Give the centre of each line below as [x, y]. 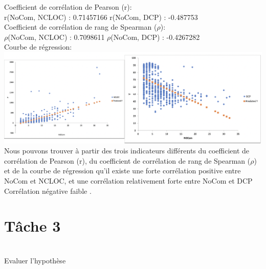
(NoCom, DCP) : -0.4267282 [155, 37]
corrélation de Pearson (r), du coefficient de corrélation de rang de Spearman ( [127, 160]
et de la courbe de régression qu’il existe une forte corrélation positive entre [123, 171]
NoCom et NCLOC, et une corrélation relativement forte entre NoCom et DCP [128, 181]
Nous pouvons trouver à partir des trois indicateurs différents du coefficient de [127, 151]
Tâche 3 [32, 226]
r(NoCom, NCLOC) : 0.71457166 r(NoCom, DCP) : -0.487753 [101, 17]
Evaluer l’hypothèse [35, 260]
